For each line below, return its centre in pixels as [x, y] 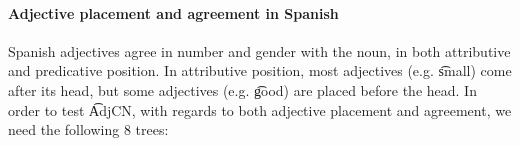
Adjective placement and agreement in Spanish [173, 12]
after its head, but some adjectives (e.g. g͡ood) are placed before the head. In [242, 89]
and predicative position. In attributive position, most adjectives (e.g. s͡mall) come [260, 70]
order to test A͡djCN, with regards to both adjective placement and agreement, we [260, 109]
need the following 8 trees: [88, 129]
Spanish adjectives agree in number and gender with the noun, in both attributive [259, 50]
